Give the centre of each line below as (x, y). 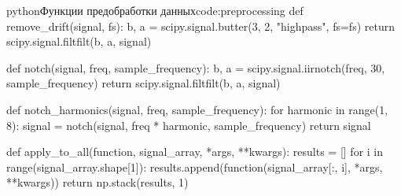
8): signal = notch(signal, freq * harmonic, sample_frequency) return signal (189, 125)
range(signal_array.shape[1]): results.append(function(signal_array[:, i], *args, (195, 166)
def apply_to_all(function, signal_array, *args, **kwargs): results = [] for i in (195, 152)
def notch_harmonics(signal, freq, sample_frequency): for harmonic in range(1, (197, 109)
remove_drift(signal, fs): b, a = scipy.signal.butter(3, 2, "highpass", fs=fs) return (200, 26)
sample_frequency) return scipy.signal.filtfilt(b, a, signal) (143, 83)
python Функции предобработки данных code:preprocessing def (155, 10)
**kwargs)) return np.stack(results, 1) (97, 182)
